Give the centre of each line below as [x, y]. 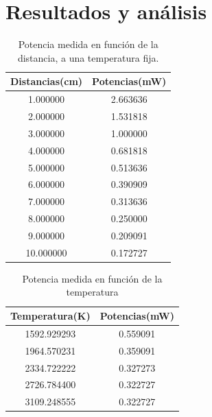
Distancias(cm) [47, 81]
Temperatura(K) [50, 316]
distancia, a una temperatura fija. [88, 57]
